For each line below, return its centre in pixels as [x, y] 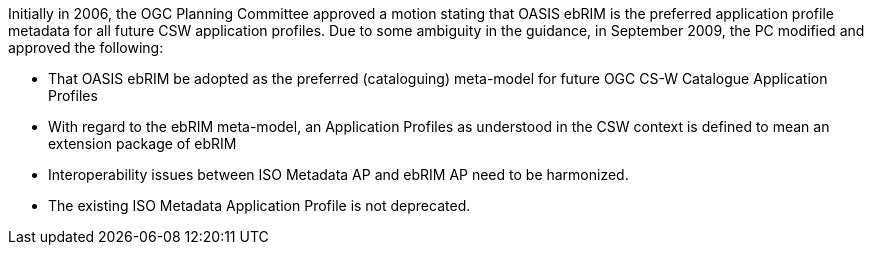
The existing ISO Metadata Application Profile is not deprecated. [259, 205]
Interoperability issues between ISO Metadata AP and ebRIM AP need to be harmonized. [338, 174]
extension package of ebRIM [142, 143]
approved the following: [86, 47]
